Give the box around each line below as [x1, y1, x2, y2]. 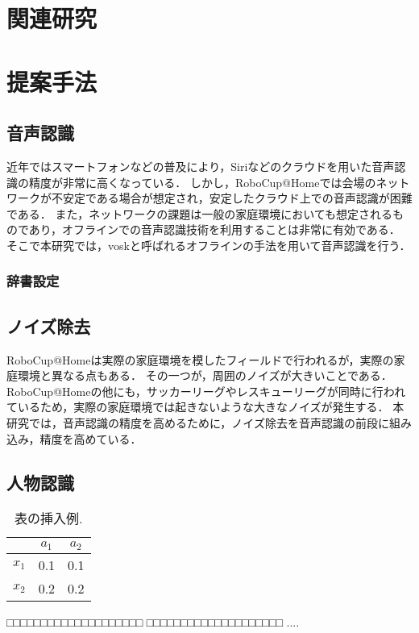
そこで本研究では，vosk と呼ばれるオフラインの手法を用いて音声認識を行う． [6, 236, 411, 253]
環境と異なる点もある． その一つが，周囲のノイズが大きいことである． [17, 367, 392, 384]
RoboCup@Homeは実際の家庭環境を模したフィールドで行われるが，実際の [6, 351, 394, 368]
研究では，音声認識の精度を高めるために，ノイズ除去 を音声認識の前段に [6, 414, 389, 431]
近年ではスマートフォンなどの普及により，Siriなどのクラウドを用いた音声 [6, 157, 395, 174]
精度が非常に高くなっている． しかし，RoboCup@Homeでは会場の [28, 173, 376, 190]
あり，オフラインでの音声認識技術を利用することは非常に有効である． [28, 221, 400, 238]
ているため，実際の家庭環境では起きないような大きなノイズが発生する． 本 [6, 398, 404, 415]
